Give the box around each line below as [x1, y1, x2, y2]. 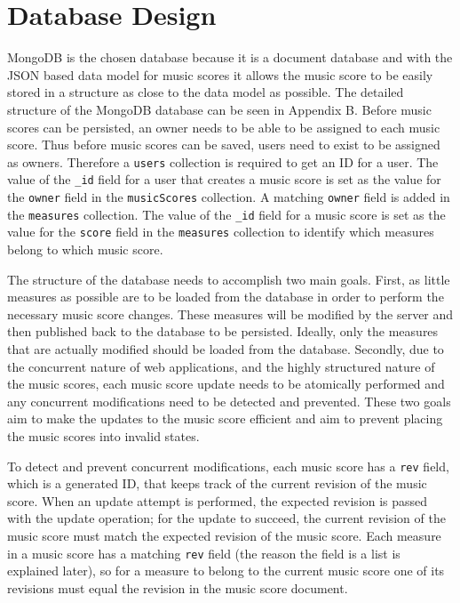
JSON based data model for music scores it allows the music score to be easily [7, 65, 433, 84]
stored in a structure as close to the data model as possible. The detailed [7, 83, 404, 101]
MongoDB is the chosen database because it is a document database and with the [7, 48, 453, 67]
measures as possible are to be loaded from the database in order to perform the [7, 287, 444, 306]
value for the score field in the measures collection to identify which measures [7, 222, 434, 241]
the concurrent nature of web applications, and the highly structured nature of [7, 357, 435, 375]
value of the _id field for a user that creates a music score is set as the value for [7, 170, 441, 189]
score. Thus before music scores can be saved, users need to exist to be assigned [7, 135, 440, 154]
